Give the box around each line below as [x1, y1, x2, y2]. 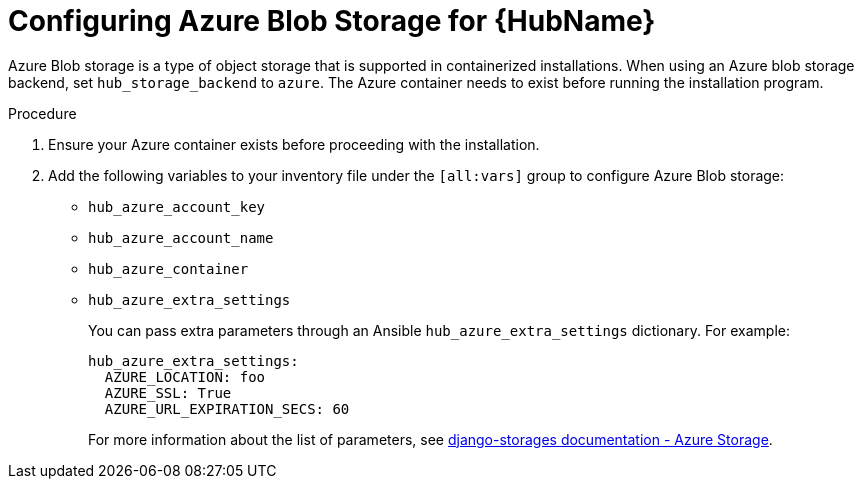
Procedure [8, 104, 77, 122]
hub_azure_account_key [88, 198, 266, 215]
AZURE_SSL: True [104, 384, 232, 401]
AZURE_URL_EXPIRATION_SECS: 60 [104, 400, 350, 417]
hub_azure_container [88, 260, 249, 277]
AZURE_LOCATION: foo [104, 368, 266, 385]
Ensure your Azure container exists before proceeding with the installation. [48, 135, 540, 153]
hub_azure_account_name [88, 229, 274, 246]
